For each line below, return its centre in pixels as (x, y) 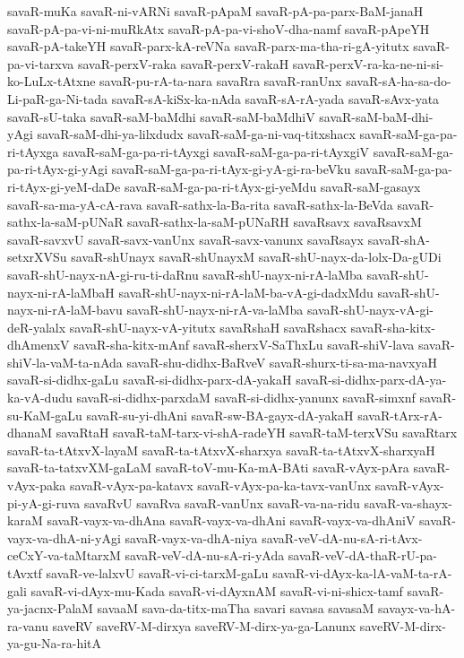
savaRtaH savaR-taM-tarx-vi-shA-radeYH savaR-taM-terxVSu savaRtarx (257, 433)
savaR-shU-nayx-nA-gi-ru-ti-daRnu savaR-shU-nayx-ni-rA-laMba (185, 274)
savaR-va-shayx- (408, 502)
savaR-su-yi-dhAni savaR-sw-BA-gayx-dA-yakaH (220, 415)
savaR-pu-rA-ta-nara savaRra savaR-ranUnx (221, 81)
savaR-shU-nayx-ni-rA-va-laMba (215, 310)
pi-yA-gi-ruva (44, 502)
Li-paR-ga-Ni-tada (57, 98)
